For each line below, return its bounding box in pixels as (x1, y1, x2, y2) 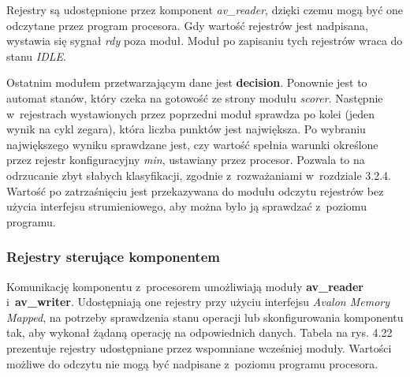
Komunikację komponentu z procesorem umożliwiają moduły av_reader (6, 278, 363, 294)
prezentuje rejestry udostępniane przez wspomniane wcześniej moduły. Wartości (6, 339, 392, 356)
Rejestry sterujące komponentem (6, 247, 220, 267)
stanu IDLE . (6, 47, 66, 64)
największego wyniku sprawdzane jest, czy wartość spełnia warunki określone (6, 136, 378, 152)
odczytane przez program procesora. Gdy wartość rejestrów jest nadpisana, (6, 17, 368, 33)
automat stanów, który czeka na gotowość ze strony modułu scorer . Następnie (6, 89, 383, 106)
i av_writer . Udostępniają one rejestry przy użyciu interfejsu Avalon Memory (6, 293, 390, 310)
